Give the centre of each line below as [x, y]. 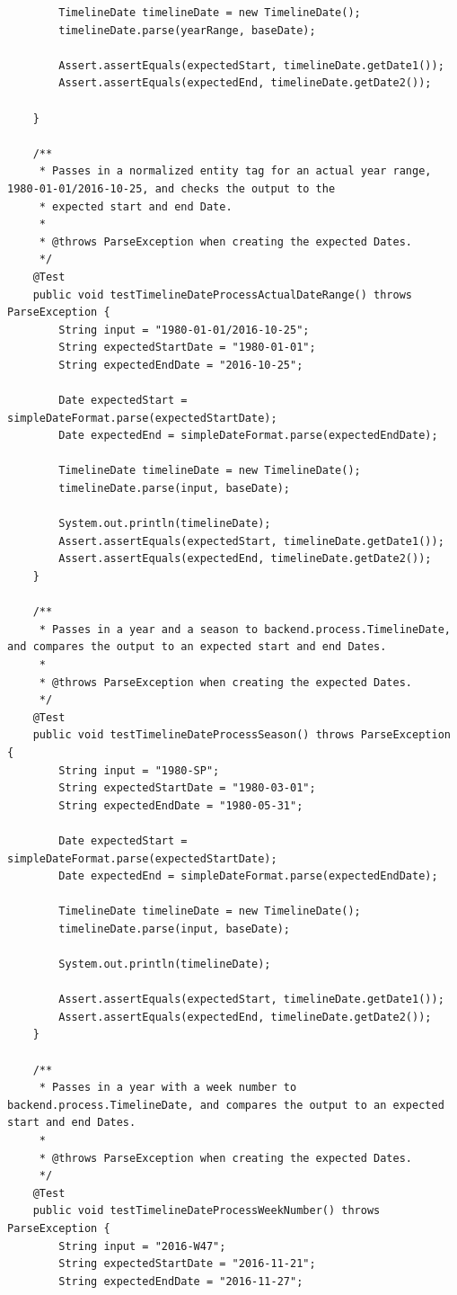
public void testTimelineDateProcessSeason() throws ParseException [242, 735]
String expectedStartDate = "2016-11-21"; [187, 1264]
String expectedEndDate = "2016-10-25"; [181, 365]
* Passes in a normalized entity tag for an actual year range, [235, 171]
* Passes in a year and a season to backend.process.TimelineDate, [245, 629]
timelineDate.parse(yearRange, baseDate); [187, 30]
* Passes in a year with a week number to [168, 1088]
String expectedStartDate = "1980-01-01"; [187, 348]
